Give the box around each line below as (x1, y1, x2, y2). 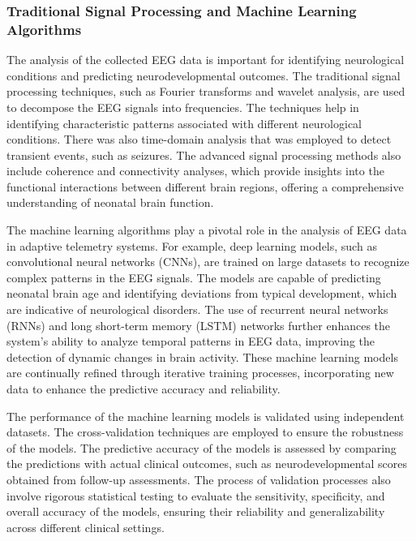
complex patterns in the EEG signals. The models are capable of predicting (6, 268, 381, 286)
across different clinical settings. (6, 518, 165, 535)
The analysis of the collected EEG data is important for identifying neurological (6, 51, 405, 68)
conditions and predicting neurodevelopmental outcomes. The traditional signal (6, 67, 401, 84)
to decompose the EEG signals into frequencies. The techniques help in (6, 98, 359, 115)
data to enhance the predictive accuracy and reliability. (6, 380, 281, 397)
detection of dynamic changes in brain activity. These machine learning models (6, 348, 398, 365)
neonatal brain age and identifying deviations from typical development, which (6, 285, 397, 302)
